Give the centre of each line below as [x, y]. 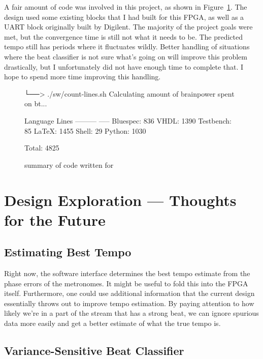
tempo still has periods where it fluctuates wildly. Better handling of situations [127, 47]
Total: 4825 [42, 148]
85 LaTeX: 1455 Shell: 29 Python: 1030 [85, 130]
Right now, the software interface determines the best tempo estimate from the [127, 273]
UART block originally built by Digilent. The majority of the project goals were [128, 27]
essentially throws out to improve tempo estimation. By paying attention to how [129, 303]
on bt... [36, 103]
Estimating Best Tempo [68, 252]
